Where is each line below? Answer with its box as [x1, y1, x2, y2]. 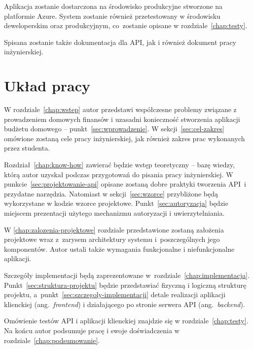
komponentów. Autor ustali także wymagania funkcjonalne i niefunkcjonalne [4, 243, 235, 254]
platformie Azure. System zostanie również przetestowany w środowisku [4, 10, 220, 21]
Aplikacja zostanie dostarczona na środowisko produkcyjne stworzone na [4, 1, 223, 11]
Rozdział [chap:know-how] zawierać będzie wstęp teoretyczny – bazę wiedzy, [4, 159, 235, 170]
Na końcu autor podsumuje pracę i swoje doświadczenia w [4, 325, 180, 335]
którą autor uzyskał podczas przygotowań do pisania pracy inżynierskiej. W [4, 169, 233, 179]
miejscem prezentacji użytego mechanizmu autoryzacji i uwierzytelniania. [4, 208, 225, 218]
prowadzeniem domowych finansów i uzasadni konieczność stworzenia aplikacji [4, 114, 240, 124]
